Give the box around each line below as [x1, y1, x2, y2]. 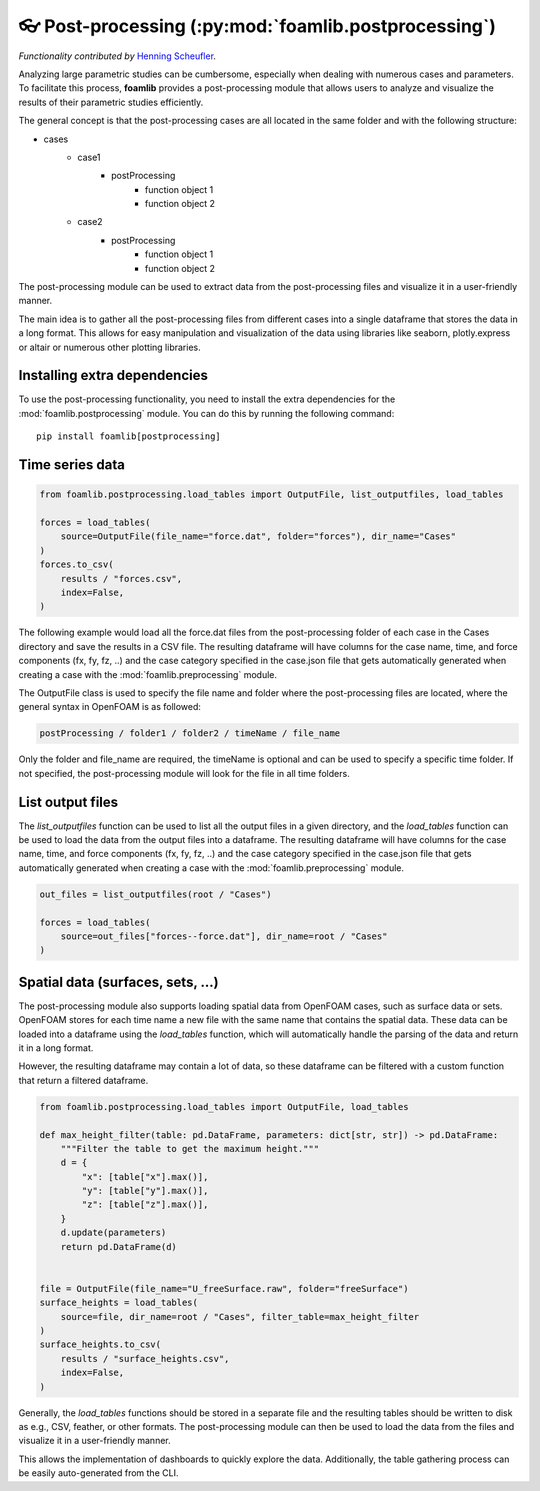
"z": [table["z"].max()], [81, 1199, 209, 1210]
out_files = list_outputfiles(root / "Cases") [39, 888, 272, 900]
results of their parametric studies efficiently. [18, 96, 204, 108]
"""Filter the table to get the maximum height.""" [60, 1143, 320, 1154]
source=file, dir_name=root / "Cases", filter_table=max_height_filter [60, 1311, 420, 1322]
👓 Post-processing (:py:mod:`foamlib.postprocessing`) [18, 15, 497, 37]
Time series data [18, 456, 125, 474]
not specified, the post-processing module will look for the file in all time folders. [18, 767, 350, 779]
